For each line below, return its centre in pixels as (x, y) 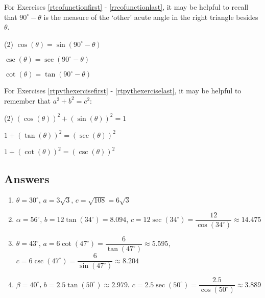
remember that (28, 100)
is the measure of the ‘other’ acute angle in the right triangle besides (151, 17)
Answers (27, 178)
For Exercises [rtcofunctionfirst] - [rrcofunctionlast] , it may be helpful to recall (126, 7)
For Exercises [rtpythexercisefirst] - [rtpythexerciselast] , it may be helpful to (123, 91)
